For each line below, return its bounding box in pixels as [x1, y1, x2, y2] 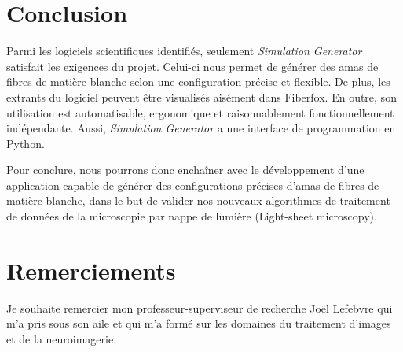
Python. [6, 135, 45, 151]
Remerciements [6, 254, 176, 286]
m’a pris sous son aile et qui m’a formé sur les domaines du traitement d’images [6, 315, 391, 332]
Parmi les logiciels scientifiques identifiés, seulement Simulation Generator [6, 43, 362, 59]
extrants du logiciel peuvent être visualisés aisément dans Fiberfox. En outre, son [6, 88, 397, 105]
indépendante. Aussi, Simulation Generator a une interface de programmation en [6, 120, 396, 136]
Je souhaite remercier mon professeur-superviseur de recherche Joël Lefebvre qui [6, 299, 393, 316]
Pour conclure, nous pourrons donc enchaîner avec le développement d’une [6, 161, 365, 178]
